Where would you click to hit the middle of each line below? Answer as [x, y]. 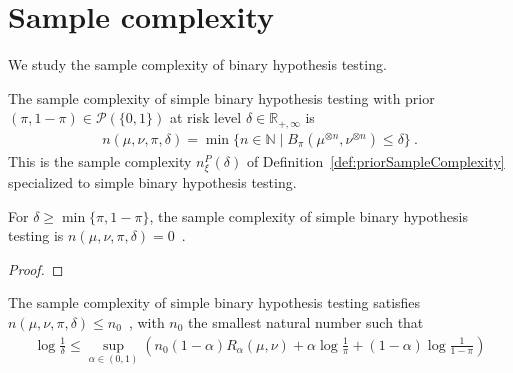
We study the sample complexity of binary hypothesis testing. [197, 64]
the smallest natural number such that [306, 321]
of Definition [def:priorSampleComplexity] [375, 160]
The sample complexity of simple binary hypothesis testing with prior [221, 97]
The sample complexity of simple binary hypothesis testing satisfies [214, 302]
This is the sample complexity [100, 160]
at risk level [205, 117]
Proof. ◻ [36, 268]
